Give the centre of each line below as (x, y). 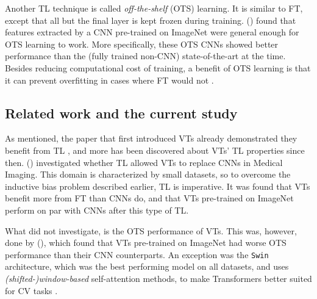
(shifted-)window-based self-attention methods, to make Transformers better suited (158, 278)
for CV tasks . (31, 290)
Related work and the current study (121, 113)
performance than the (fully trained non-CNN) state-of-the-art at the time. (145, 56)
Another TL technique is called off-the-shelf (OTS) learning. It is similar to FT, (154, 8)
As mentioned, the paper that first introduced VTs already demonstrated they (151, 138)
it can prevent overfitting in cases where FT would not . (109, 80)
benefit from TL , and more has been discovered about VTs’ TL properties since (155, 150)
